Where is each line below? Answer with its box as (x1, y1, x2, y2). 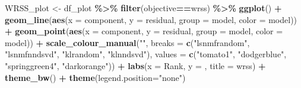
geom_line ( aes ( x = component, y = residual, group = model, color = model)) (5, 13, 297, 25)
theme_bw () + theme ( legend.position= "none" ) (5, 71, 186, 83)
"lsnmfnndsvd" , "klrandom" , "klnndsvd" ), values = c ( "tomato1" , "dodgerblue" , (5, 48, 287, 60)
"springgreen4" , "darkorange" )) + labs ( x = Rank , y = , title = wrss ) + (5, 59, 266, 71)
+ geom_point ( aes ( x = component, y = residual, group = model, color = (5, 25, 283, 37)
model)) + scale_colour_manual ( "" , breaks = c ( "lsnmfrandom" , (5, 36, 250, 48)
